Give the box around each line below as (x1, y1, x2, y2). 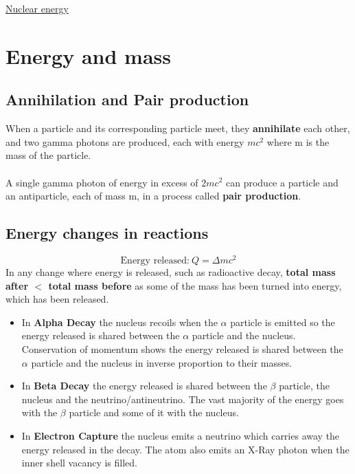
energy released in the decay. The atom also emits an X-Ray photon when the (21, 442, 350, 456)
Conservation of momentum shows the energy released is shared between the (21, 341, 343, 356)
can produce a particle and (226, 175, 339, 189)
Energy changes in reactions (5, 222, 209, 244)
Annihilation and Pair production (5, 89, 249, 110)
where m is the (266, 134, 330, 149)
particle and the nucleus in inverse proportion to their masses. (31, 355, 293, 369)
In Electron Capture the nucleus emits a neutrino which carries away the (21, 428, 340, 442)
